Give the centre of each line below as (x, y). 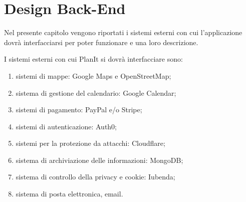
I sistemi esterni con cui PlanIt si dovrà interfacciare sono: (93, 59)
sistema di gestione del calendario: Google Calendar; (96, 92)
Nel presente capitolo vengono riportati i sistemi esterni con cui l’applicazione (123, 32)
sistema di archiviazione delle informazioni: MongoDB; (99, 160)
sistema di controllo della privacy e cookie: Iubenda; (95, 177)
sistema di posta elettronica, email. (69, 194)
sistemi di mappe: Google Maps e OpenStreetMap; (93, 75)
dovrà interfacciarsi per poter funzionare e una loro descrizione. (101, 42)
